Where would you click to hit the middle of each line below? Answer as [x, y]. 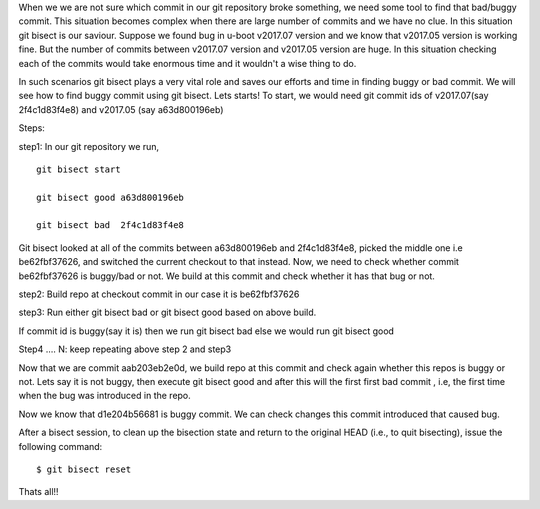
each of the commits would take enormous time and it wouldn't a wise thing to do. [187, 63]
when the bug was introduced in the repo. [105, 396]
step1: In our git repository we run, [89, 146]
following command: [60, 446]
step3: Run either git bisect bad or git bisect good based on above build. [167, 312]
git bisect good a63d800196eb [110, 197]
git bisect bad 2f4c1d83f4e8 [110, 225]
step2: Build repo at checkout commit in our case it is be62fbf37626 [159, 294]
